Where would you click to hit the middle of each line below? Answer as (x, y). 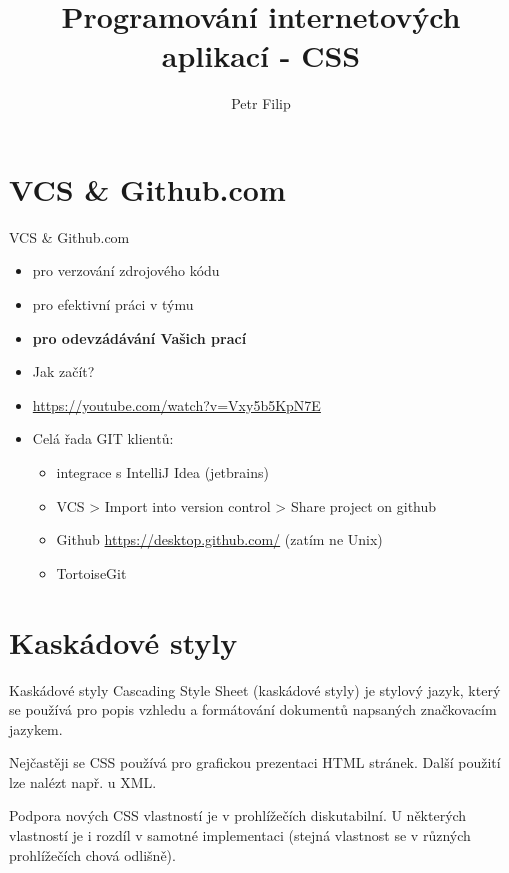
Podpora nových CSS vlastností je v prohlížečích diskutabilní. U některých (238, 815)
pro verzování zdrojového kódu (126, 270)
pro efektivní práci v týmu (113, 304)
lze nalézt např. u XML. (83, 781)
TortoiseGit (91, 572)
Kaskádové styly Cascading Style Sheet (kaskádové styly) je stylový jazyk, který (255, 689)
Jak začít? (63, 371)
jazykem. (36, 728)
